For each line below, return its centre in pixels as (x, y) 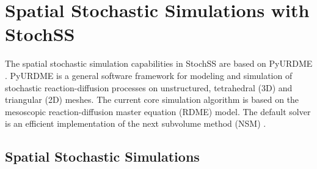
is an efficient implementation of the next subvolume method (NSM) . (136, 123)
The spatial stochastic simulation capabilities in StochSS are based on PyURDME (159, 63)
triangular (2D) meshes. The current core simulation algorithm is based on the (152, 100)
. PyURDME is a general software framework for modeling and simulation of (149, 75)
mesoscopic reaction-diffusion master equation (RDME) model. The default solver (158, 111)
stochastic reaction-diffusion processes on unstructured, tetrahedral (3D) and (149, 87)
